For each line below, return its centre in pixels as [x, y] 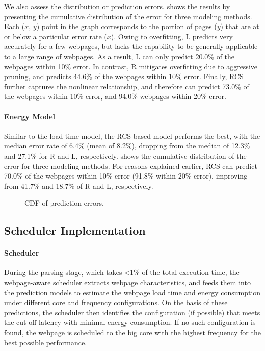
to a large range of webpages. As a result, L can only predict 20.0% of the [120, 56]
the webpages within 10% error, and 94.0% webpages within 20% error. [115, 96]
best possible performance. [46, 342]
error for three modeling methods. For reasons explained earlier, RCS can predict [131, 166]
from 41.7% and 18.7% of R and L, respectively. [79, 185]
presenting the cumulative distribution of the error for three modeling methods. [128, 16]
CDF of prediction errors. [64, 203]
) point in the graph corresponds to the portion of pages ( [127, 26]
